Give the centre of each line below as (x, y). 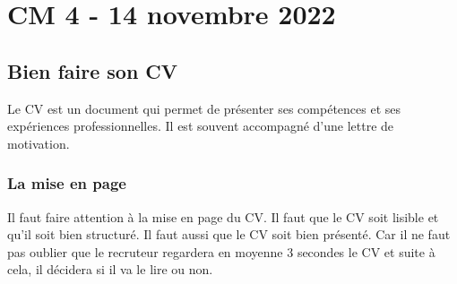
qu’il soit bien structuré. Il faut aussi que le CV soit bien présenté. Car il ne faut (229, 234)
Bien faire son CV (93, 70)
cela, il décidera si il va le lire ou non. (110, 269)
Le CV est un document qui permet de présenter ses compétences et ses (204, 108)
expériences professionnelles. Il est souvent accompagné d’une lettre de (201, 126)
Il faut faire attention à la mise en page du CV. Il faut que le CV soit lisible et (223, 216)
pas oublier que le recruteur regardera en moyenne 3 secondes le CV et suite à (221, 251)
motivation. (39, 143)
